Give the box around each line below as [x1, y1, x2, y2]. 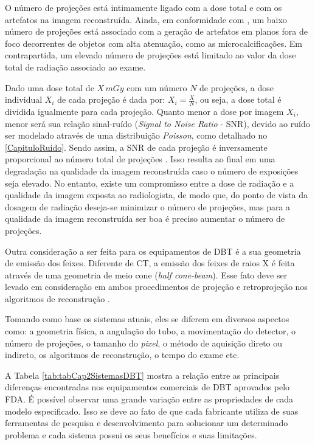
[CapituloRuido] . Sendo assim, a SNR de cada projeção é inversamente [5, 140, 268, 153]
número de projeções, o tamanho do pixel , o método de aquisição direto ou [5, 336, 283, 349]
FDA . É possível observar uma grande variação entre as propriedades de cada [5, 393, 294, 405]
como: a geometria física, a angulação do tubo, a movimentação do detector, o [5, 325, 296, 337]
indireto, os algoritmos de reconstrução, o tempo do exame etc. [5, 348, 240, 361]
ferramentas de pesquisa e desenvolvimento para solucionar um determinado [5, 416, 288, 429]
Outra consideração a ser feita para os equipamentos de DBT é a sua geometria [5, 244, 301, 257]
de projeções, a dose [199, 81, 274, 94]
